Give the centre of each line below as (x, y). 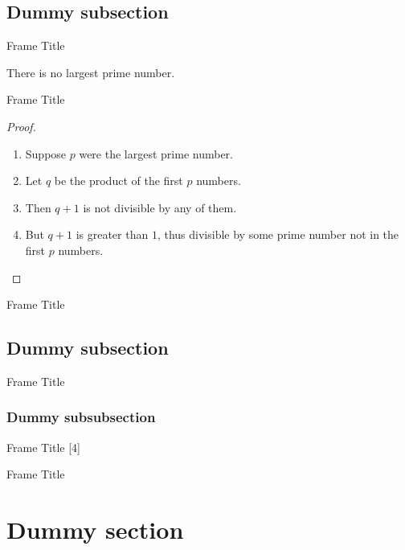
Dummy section (95, 529)
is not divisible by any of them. (160, 207)
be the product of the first (119, 181)
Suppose (46, 153)
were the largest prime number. (156, 153)
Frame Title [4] (44, 447)
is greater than (112, 234)
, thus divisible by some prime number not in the (278, 234)
